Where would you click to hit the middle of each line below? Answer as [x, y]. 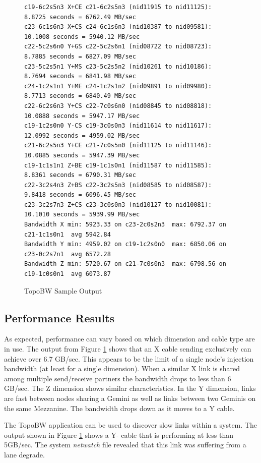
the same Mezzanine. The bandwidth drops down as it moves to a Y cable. [119, 408]
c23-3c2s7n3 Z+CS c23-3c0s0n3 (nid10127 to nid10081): [118, 205]
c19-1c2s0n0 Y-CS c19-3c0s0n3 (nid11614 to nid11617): [118, 126]
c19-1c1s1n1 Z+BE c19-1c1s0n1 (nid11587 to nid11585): [118, 165]
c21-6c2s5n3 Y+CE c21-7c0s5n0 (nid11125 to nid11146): [118, 146]
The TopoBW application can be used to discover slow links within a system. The [130, 425]
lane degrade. [24, 454]
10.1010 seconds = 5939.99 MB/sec [82, 215]
